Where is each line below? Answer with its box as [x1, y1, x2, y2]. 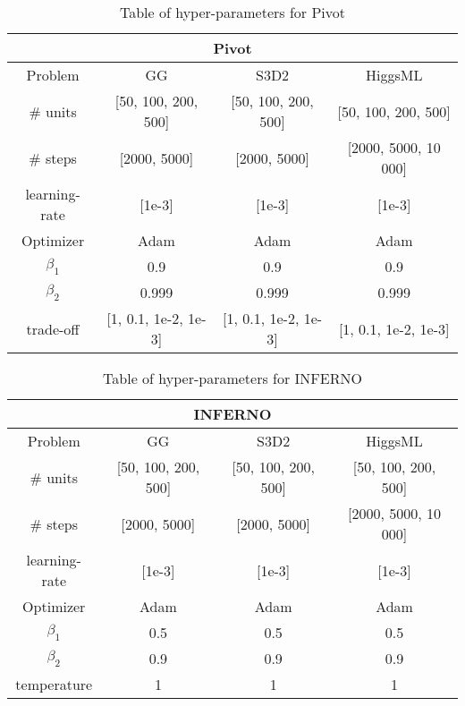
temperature [15, 674, 93, 694]
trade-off [26, 318, 80, 339]
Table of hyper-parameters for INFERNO [103, 368, 362, 388]
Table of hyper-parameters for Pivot [119, 2, 346, 22]
